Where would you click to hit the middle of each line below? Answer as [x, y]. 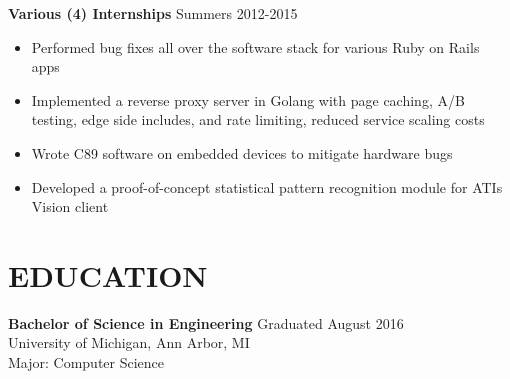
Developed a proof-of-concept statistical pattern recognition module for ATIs [267, 186]
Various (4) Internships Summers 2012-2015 [153, 13]
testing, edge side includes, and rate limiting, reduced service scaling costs [258, 119]
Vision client [70, 206]
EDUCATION [108, 274]
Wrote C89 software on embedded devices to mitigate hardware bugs [242, 152]
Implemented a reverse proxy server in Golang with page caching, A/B [248, 99]
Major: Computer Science [86, 362]
